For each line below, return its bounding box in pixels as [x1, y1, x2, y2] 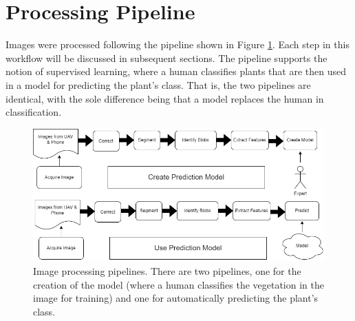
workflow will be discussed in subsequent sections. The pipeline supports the [6, 50, 327, 65]
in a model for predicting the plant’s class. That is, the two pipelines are [6, 77, 311, 92]
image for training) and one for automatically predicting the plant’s [33, 291, 319, 305]
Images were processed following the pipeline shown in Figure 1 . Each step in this [6, 37, 349, 52]
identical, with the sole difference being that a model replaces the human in [6, 91, 324, 105]
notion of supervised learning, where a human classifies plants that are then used [6, 64, 346, 79]
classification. [6, 105, 62, 119]
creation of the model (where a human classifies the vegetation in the [33, 277, 324, 291]
